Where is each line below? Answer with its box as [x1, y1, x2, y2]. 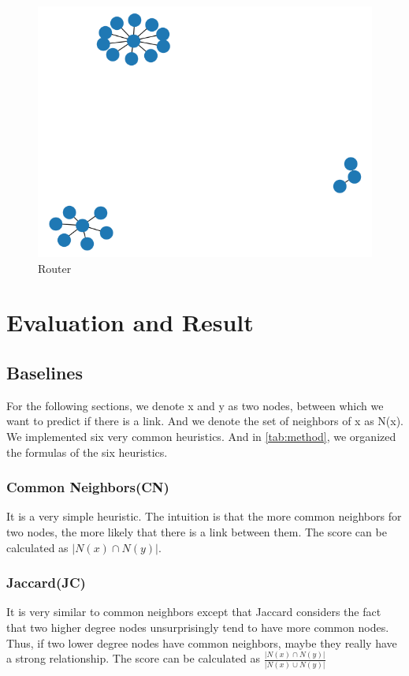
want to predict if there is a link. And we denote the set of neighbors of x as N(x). [6, 413, 404, 429]
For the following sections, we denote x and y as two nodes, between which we [6, 397, 384, 413]
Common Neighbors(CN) [6, 477, 169, 497]
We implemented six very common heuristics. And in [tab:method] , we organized [6, 428, 396, 444]
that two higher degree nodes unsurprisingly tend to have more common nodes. [6, 618, 389, 635]
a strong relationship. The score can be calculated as [6, 650, 261, 667]
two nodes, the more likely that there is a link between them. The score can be [6, 523, 387, 540]
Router [38, 260, 72, 276]
